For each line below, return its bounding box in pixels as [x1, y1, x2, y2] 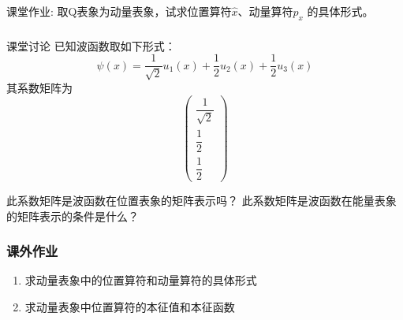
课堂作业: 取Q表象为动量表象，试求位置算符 [6, 2, 232, 19]
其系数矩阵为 [6, 79, 73, 95]
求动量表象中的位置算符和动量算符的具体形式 [24, 272, 257, 288]
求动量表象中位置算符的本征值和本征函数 [24, 299, 235, 315]
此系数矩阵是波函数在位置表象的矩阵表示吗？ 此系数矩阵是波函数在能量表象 [6, 192, 397, 209]
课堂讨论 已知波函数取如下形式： [6, 37, 176, 54]
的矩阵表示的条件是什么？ [6, 207, 139, 224]
